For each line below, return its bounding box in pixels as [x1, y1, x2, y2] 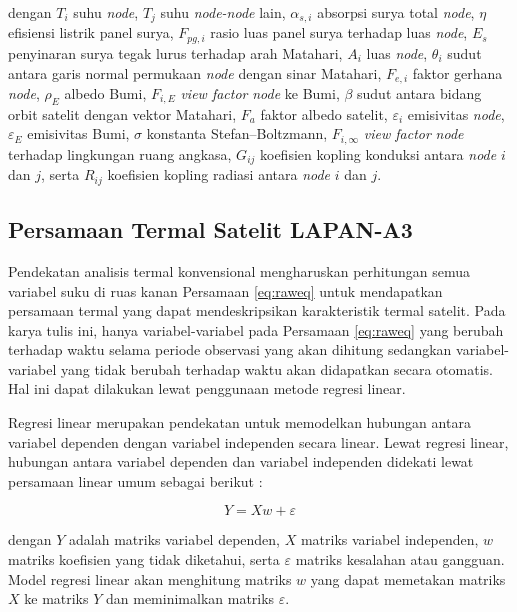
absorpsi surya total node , [317, 2, 475, 22]
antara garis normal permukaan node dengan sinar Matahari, [8, 62, 382, 83]
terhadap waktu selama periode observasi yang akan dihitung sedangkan [8, 339, 452, 360]
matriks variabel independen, [300, 529, 479, 550]
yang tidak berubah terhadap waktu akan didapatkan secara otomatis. [60, 358, 493, 379]
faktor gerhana [412, 62, 503, 83]
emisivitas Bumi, [27, 123, 130, 144]
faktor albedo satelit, [260, 103, 388, 124]
